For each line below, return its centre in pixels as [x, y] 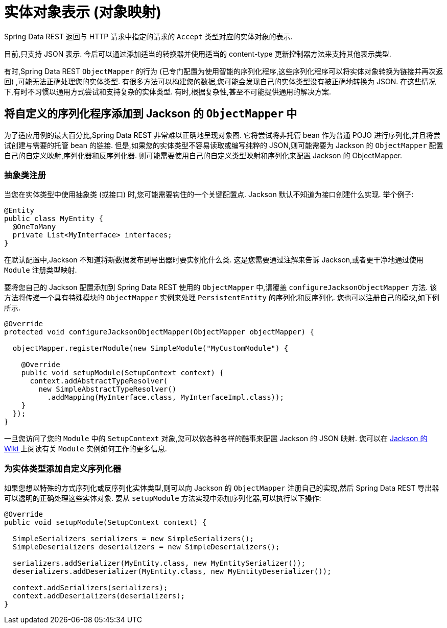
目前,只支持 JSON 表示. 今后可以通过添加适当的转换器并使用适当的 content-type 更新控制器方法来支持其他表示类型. [198, 54]
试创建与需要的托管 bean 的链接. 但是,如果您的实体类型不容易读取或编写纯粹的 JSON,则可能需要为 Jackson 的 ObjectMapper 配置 [224, 145]
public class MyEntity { [54, 219]
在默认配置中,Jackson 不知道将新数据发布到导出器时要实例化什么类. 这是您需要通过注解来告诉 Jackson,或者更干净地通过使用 [214, 260]
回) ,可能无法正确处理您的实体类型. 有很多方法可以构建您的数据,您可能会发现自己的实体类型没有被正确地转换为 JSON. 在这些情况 [220, 81]
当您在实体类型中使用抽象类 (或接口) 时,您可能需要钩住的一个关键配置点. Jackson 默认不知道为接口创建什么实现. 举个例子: [209, 195]
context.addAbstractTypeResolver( [99, 381]
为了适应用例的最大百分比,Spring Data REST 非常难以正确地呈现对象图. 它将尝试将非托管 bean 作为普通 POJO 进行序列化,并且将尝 [222, 135]
